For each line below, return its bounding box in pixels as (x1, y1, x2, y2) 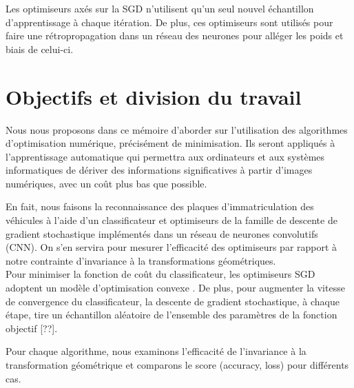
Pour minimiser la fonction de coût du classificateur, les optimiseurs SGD (6, 267, 315, 281)
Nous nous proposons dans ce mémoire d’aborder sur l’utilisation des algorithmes (6, 122, 348, 136)
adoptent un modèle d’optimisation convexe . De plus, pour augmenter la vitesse (6, 280, 345, 295)
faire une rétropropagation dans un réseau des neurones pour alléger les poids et (6, 28, 344, 43)
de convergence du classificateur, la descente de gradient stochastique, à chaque (6, 294, 340, 308)
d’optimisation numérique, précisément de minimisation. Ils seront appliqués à (6, 136, 335, 150)
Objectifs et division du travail (6, 82, 302, 110)
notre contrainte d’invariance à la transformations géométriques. (6, 253, 276, 267)
